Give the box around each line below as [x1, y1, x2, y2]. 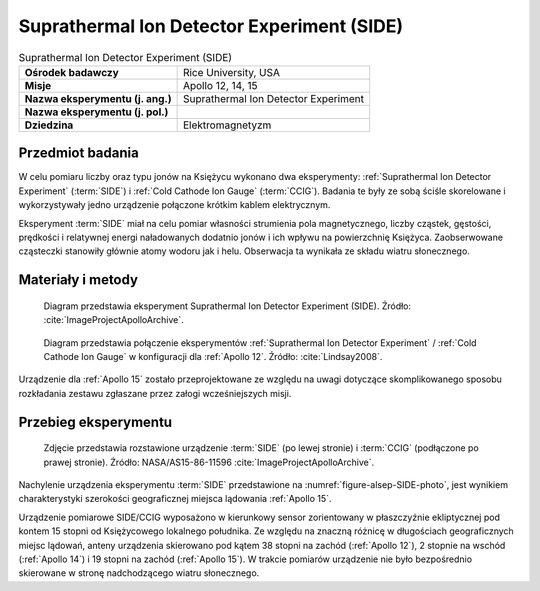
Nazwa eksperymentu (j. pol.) [24, 105, 169, 119]
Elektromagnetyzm [182, 118, 272, 132]
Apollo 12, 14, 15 [182, 78, 258, 92]
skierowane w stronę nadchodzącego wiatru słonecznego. [18, 567, 260, 579]
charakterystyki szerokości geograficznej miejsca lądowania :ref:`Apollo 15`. [18, 493, 332, 505]
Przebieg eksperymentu [18, 413, 173, 430]
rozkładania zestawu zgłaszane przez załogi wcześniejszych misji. [18, 387, 292, 399]
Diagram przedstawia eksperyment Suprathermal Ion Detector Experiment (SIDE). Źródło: [43, 300, 412, 312]
